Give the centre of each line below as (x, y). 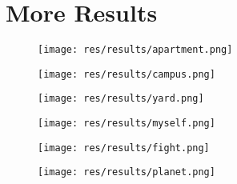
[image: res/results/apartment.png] (135, 50)
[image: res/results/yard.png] (121, 99)
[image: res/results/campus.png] (127, 74)
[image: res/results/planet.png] (127, 172)
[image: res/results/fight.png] (124, 148)
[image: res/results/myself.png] (127, 124)
